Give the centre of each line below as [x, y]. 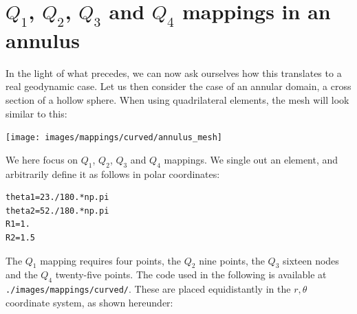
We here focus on [42, 159]
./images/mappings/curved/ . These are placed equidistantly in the [148, 289]
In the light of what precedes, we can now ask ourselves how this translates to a [174, 72]
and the [22, 274]
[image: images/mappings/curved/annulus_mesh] [114, 138]
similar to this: [36, 113]
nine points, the [232, 260]
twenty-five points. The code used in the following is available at [191, 274]
